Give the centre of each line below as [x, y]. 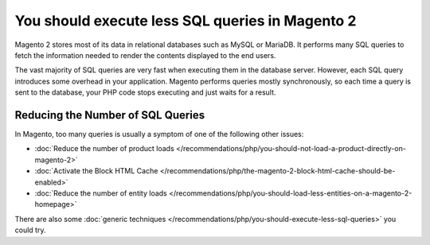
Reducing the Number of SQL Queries [110, 115]
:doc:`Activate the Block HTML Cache [96, 171]
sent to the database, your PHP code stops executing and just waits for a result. [145, 92]
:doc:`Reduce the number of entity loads [101, 193]
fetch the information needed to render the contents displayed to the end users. [145, 55]
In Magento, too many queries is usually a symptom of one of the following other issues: [159, 134]
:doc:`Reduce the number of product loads [104, 149]
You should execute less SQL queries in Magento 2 [186, 21]
